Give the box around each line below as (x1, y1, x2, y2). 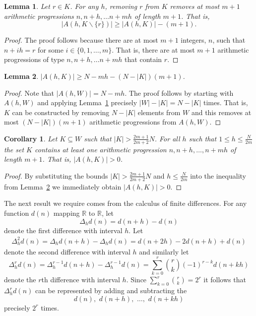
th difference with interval (41, 274, 120, 285)
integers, (181, 35, 206, 45)
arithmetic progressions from (89, 117, 177, 127)
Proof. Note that (4, 87, 55, 98)
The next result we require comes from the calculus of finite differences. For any (4, 198, 247, 208)
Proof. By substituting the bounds (4, 170, 108, 181)
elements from (137, 107, 181, 117)
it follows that (203, 274, 246, 285)
